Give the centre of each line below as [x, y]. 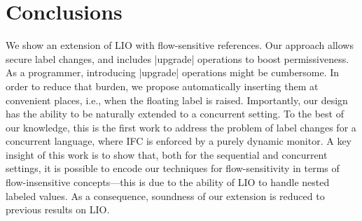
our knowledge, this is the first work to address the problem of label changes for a [181, 127]
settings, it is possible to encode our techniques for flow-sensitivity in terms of [173, 168]
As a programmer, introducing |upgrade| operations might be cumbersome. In [173, 72]
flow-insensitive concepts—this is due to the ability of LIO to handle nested [168, 182]
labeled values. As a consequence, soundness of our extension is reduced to [165, 195]
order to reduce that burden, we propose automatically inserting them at [162, 86]
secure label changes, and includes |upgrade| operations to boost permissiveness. [177, 58]
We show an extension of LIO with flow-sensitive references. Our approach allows [180, 45]
